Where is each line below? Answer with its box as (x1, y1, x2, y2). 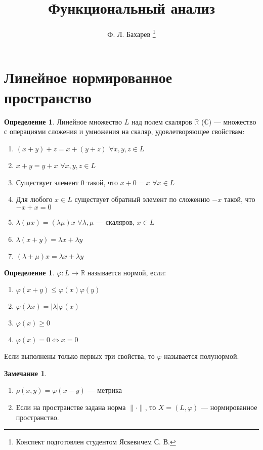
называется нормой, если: (87, 267, 166, 277)
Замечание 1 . (4, 367, 47, 378)
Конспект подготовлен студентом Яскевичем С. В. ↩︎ (16, 436, 176, 447)
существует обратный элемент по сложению (74, 194, 210, 204)
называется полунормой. (164, 351, 239, 361)
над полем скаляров (131, 116, 192, 127)
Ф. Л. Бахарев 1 (107, 27, 156, 39)
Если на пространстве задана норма (16, 402, 126, 413)
